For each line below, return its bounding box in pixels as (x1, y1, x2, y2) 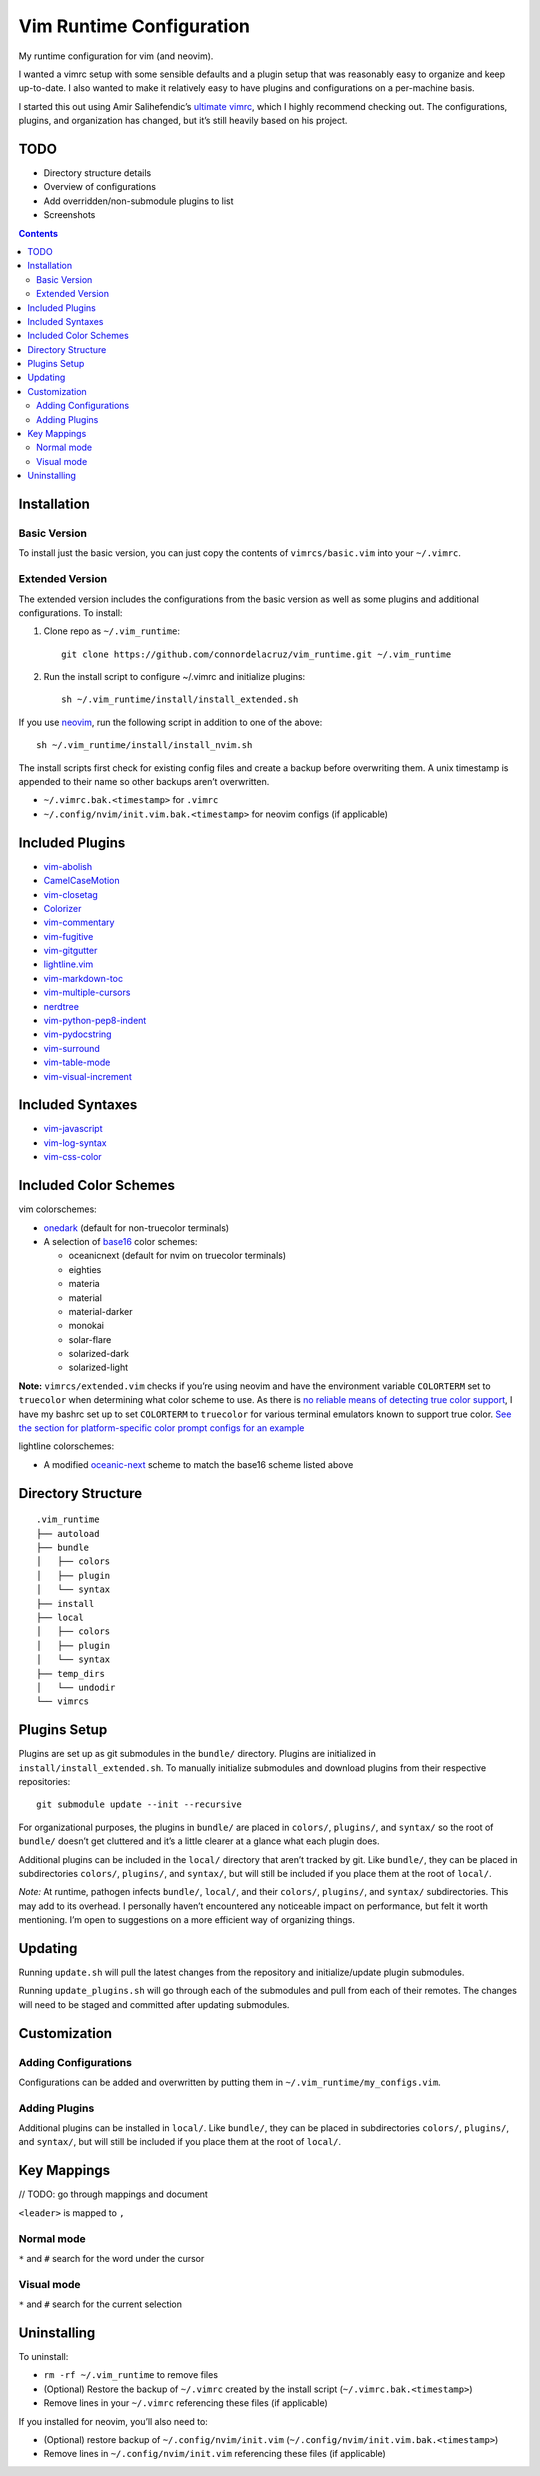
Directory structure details (43, 167, 152, 179)
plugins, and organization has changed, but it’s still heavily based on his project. (18, 115, 348, 127)
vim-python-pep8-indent (43, 1015, 147, 1027)
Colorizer (43, 902, 82, 914)
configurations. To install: (18, 606, 123, 619)
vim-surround (43, 1042, 100, 1054)
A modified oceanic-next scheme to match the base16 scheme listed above (43, 1458, 354, 1470)
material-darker (68, 1305, 133, 1317)
